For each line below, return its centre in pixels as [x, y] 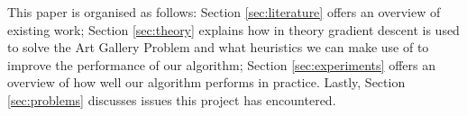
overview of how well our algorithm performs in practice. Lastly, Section [206, 82]
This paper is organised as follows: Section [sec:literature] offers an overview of [224, 12]
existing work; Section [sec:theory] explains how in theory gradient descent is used [233, 29]
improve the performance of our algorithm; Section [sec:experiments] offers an [221, 64]
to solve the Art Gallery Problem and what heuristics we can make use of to [218, 47]
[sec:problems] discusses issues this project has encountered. [172, 99]
